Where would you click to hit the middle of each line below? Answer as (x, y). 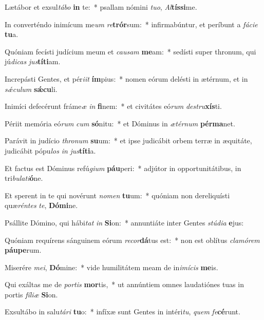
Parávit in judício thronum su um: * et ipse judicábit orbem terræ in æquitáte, (128, 140)
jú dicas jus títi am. (33, 61)
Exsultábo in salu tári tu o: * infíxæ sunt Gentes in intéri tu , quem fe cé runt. (122, 312)
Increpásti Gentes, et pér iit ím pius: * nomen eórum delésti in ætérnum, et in (126, 78)
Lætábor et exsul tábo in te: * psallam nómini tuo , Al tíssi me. (101, 7)
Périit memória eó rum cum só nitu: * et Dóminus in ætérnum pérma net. (120, 123)
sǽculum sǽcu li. (31, 89)
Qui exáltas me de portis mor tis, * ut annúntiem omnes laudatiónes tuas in (124, 284)
